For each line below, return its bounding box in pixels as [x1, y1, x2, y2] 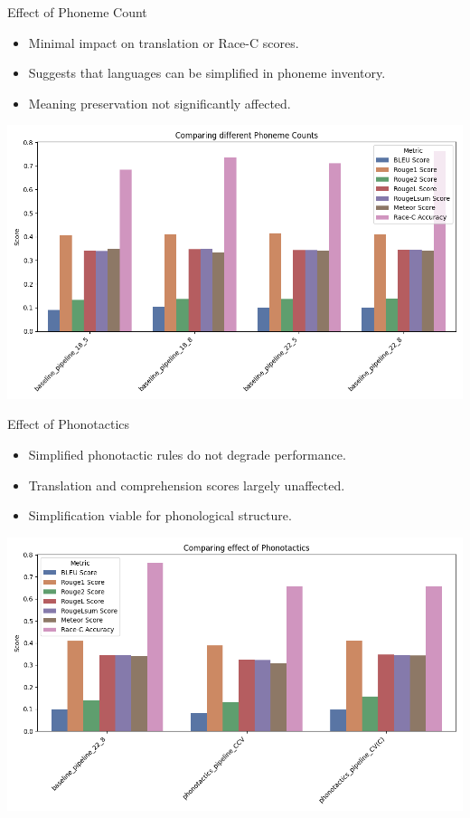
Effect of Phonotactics [7, 414, 130, 433]
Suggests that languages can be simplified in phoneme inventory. [28, 63, 386, 82]
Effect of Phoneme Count [7, 3, 147, 21]
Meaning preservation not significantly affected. [28, 93, 291, 112]
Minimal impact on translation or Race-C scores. [28, 33, 299, 52]
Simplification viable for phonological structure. [28, 506, 292, 525]
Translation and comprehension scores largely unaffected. [28, 475, 345, 494]
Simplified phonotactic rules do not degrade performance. [28, 444, 346, 463]
